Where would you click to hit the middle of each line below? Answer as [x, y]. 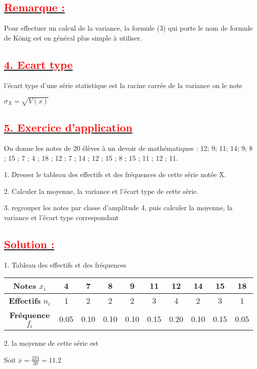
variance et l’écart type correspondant [62, 217]
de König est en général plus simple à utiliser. [73, 37]
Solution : [29, 244]
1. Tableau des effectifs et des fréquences [65, 264]
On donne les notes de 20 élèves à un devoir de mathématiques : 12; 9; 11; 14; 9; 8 [128, 148]
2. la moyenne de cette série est [51, 343]
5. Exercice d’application [68, 127]
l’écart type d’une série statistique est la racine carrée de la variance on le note [123, 85]
